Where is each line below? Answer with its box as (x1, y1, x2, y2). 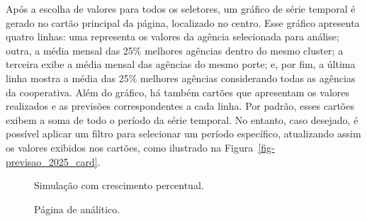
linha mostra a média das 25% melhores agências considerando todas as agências (6, 70, 356, 85)
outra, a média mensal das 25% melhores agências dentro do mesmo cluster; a (6, 42, 344, 57)
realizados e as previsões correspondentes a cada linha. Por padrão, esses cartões (6, 98, 354, 113)
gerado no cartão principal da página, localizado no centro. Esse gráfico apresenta (6, 15, 360, 30)
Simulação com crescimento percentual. (34, 178, 204, 193)
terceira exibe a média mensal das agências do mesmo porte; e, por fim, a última (6, 57, 356, 72)
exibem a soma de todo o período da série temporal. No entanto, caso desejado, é (6, 112, 358, 127)
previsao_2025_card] (6, 154, 98, 169)
